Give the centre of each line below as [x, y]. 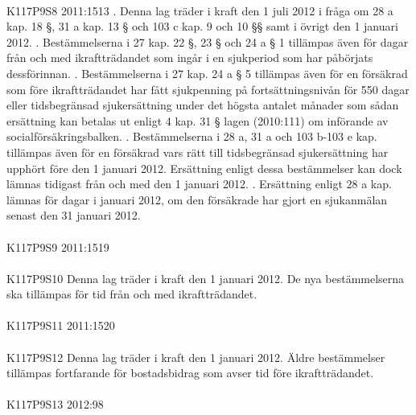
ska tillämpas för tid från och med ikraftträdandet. [132, 294]
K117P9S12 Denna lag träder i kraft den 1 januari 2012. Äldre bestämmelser [196, 357]
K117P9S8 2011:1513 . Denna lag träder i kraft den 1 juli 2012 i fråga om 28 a [200, 10]
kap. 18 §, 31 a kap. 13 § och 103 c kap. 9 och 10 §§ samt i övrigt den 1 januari [202, 26]
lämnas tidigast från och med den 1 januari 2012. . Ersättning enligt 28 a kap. [199, 184]
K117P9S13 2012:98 [55, 404]
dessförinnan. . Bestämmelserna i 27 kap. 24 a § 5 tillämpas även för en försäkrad [207, 73]
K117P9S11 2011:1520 [61, 325]
